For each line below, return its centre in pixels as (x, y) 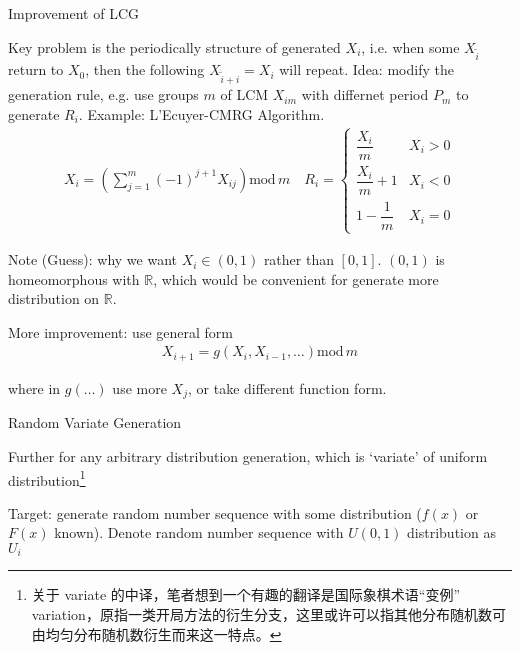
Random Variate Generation (95, 422)
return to (36, 69)
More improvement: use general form (120, 331)
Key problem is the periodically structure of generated (174, 46)
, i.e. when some (410, 46)
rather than (298, 259)
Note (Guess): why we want (92, 259)
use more (139, 387)
